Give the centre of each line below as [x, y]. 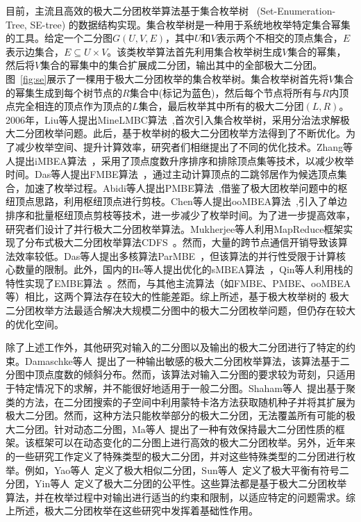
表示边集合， [35, 51]
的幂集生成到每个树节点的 [64, 92]
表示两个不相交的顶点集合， [279, 38]
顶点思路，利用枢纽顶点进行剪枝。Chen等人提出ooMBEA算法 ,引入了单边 [181, 201]
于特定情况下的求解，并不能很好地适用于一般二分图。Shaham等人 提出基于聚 [181, 388]
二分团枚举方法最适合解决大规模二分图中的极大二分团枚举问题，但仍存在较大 [180, 310]
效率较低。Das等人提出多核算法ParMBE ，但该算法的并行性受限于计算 [176, 255]
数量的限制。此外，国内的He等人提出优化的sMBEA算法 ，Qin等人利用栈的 [184, 269]
